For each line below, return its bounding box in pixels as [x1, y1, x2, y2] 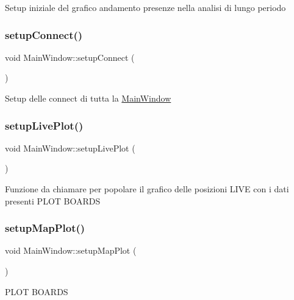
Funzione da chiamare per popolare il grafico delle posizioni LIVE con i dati [5, 183, 289, 195]
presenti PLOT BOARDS [5, 194, 101, 207]
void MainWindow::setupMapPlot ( [5, 244, 137, 257]
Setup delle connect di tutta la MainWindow [5, 92, 171, 104]
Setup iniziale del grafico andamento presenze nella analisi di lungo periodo [5, 1, 286, 13]
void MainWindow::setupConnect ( [5, 51, 135, 63]
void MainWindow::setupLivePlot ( [5, 141, 135, 154]
